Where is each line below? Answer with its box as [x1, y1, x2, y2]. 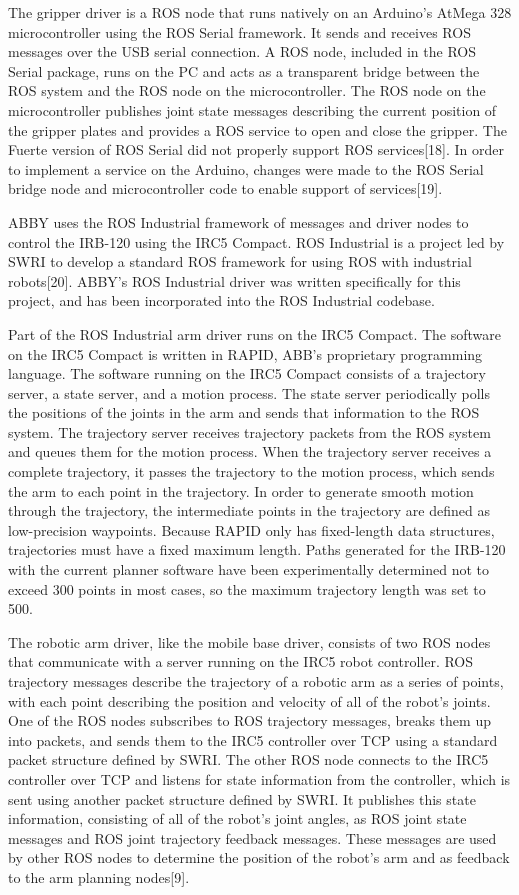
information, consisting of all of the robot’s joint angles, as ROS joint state [8, 808, 467, 829]
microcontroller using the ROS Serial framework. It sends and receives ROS [8, 21, 471, 42]
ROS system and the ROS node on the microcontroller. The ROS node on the [8, 80, 486, 101]
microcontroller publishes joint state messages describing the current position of [8, 99, 497, 120]
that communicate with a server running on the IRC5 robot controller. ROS [8, 651, 474, 672]
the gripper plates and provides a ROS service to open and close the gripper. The [8, 119, 507, 140]
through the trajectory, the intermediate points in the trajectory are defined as [8, 500, 490, 521]
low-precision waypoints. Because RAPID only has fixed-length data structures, [8, 519, 495, 540]
